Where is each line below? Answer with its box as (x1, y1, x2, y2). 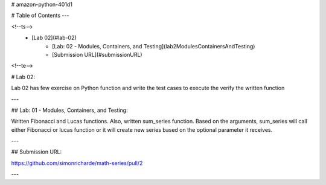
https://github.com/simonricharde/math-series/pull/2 (11, 159, 143, 166)
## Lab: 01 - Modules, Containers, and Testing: (11, 106, 128, 114)
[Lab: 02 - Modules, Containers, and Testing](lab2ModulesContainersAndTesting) (52, 42, 255, 50)
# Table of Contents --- (11, 12, 69, 19)
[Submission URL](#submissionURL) (52, 51, 142, 58)
